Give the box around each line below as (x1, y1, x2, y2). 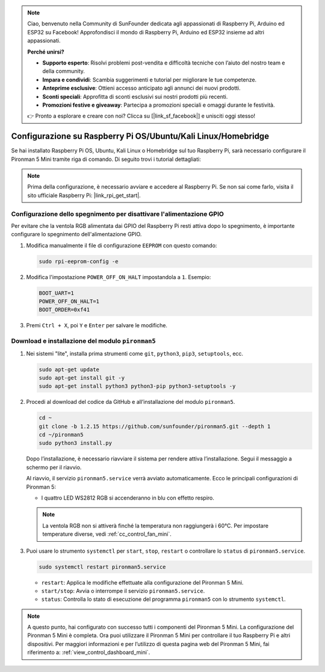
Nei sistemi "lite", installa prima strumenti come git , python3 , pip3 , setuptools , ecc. (26, 350, 244, 357)
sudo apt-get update (39, 366, 99, 373)
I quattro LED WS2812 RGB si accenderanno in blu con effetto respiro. (41, 494, 215, 501)
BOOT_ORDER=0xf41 (39, 306, 90, 313)
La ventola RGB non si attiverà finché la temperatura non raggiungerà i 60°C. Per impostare (42, 522, 269, 529)
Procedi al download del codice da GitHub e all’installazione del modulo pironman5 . (26, 398, 235, 406)
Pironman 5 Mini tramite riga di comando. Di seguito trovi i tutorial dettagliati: (11, 155, 201, 163)
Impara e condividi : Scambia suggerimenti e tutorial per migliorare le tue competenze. (42, 76, 257, 83)
